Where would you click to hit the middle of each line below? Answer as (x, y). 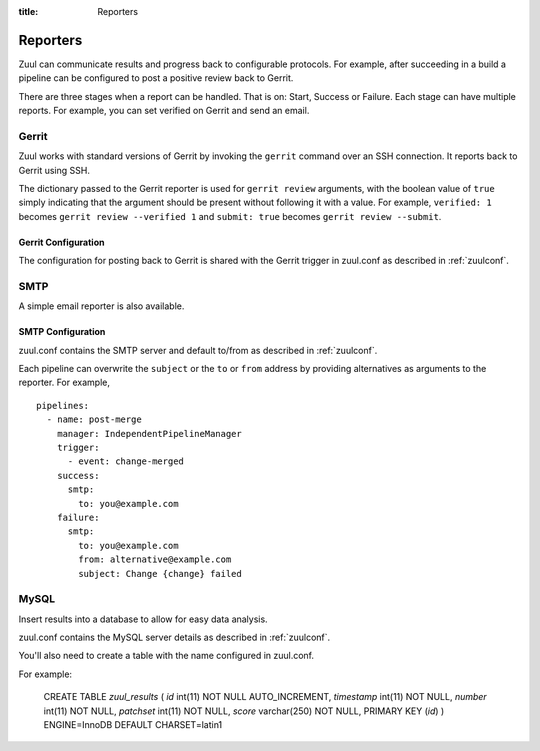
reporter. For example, (64, 382)
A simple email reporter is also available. (101, 306)
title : (28, 11)
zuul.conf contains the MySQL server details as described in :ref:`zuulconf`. (174, 637)
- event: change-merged (126, 461)
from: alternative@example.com (155, 559)
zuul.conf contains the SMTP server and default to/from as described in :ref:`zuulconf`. (198, 350)
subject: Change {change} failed (160, 573)
